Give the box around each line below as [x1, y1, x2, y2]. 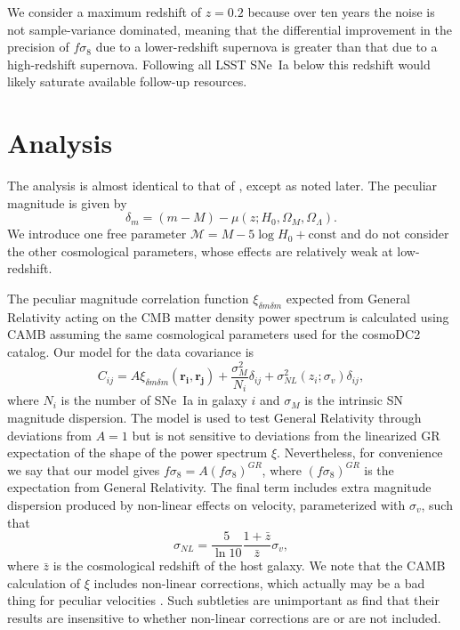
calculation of [7, 573, 81, 592]
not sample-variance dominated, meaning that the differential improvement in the [7, 20, 452, 38]
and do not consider [341, 224, 449, 243]
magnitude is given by [7, 193, 127, 212]
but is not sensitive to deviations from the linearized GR [132, 425, 440, 444]
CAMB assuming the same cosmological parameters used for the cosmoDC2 [7, 325, 421, 343]
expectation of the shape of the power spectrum [7, 443, 268, 462]
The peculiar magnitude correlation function [7, 289, 249, 308]
